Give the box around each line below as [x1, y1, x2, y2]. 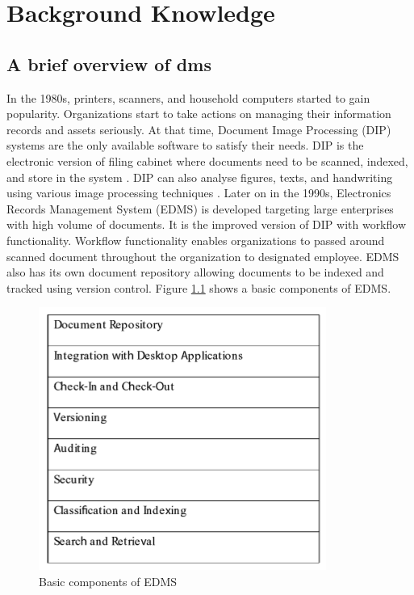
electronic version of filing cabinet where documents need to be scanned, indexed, [6, 152, 408, 169]
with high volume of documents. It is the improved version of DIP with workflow [6, 216, 407, 233]
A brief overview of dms [6, 51, 211, 76]
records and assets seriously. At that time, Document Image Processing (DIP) [6, 120, 391, 137]
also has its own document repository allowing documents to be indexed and [6, 264, 384, 281]
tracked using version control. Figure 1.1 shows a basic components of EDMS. [6, 279, 391, 296]
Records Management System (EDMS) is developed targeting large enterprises [6, 200, 394, 217]
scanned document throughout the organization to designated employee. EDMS [6, 247, 399, 264]
